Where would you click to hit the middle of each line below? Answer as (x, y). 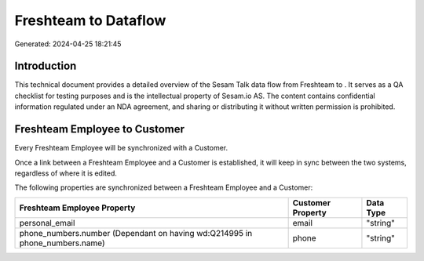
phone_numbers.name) (62, 243)
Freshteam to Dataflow (90, 20)
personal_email (47, 223)
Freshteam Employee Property (77, 208)
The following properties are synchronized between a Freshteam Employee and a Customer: (164, 187)
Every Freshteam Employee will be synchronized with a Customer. (121, 148)
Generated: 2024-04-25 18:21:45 (68, 44)
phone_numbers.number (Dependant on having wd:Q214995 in (136, 233)
